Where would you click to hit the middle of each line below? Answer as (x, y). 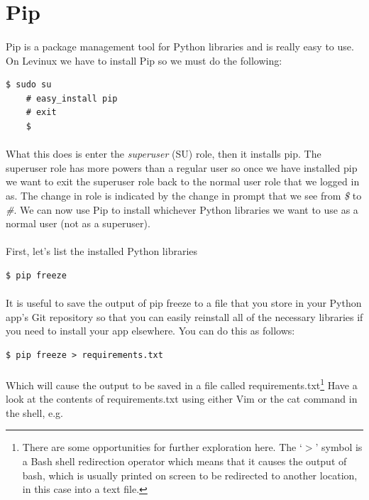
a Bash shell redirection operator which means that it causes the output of (184, 461)
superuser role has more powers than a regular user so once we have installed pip (182, 167)
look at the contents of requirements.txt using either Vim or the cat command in (182, 399)
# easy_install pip (72, 98)
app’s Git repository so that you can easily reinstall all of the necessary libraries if (184, 316)
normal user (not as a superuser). (78, 223)
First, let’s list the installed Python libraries (102, 251)
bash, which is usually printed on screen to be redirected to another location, (190, 475)
